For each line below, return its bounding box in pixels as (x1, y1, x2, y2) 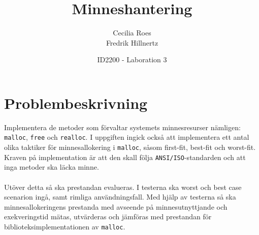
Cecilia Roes (113, 27, 151, 38)
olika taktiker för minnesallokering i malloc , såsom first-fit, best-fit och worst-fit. (4, 142, 256, 152)
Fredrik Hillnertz (106, 37, 158, 48)
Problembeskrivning (4, 92, 148, 113)
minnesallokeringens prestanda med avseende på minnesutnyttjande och (4, 201, 228, 212)
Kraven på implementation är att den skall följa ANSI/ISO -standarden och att (4, 151, 246, 162)
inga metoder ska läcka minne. (4, 162, 99, 172)
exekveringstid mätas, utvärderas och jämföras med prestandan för (4, 211, 212, 222)
